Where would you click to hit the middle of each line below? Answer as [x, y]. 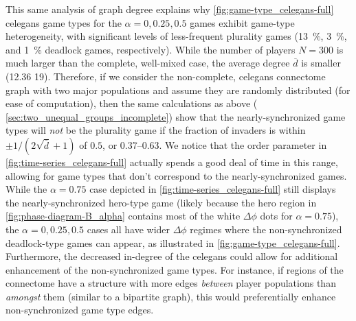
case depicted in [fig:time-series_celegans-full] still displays [213, 189]
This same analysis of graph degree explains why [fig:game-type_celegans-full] [170, 9]
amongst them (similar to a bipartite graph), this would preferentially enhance [171, 296]
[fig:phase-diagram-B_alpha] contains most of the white [123, 216]
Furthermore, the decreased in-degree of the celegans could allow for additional [172, 256]
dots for [276, 216]
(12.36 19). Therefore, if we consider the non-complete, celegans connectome [166, 76]
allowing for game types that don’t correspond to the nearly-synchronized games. [176, 175]
